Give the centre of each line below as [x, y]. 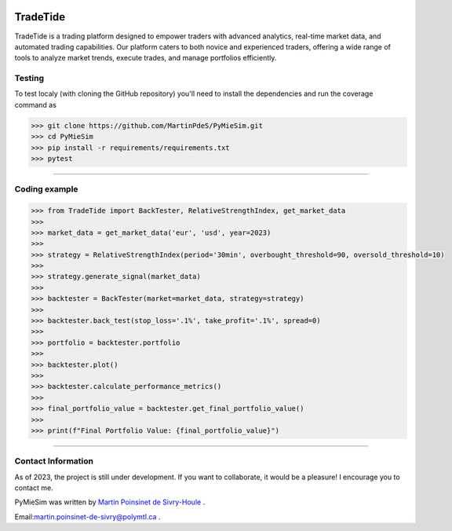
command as [35, 104]
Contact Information [54, 461]
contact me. [34, 488]
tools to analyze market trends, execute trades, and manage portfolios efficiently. [146, 58]
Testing [29, 79]
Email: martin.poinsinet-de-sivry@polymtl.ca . [87, 516]
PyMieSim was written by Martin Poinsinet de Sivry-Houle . [110, 502]
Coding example [46, 189]
